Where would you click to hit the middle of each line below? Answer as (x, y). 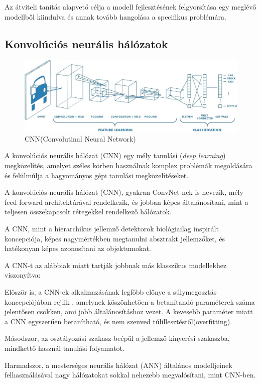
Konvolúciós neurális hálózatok (86, 43)
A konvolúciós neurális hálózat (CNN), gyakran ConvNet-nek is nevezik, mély (124, 192)
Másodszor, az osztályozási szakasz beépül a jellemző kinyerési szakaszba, (117, 338)
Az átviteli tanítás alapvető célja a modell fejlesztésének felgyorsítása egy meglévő (131, 7)
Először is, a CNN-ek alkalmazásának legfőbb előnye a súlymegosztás (111, 291)
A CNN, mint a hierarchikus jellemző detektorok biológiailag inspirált (112, 228)
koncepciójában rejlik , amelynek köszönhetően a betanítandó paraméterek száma (130, 301)
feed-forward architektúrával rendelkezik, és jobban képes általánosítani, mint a (126, 202)
